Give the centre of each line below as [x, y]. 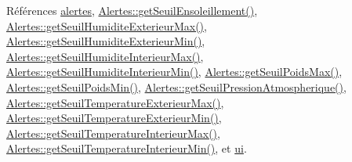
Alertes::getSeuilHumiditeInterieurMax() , [105, 56]
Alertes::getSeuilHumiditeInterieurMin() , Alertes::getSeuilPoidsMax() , [174, 72]
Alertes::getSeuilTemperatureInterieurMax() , [113, 133]
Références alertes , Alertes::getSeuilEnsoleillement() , [132, 10]
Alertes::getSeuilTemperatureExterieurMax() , [115, 102]
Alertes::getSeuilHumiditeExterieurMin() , [106, 41]
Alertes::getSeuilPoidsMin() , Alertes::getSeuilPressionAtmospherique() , [176, 86]
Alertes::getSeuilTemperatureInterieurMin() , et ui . [127, 148]
